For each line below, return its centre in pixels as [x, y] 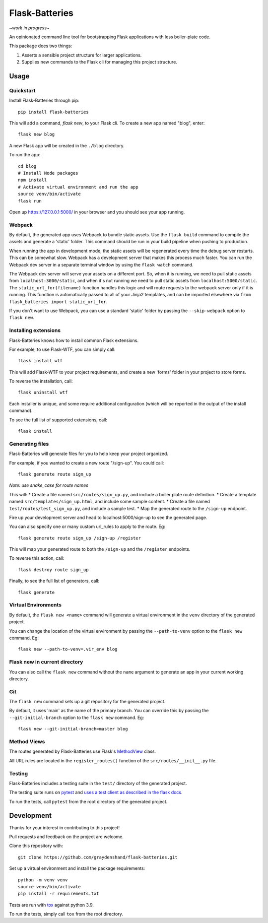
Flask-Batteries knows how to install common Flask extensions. [74, 340]
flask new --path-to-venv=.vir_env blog [68, 649]
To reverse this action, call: [37, 558]
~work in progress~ [29, 28]
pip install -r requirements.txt [59, 894]
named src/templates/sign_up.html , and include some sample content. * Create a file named [110, 502]
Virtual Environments [35, 605]
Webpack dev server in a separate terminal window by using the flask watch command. [101, 264]
